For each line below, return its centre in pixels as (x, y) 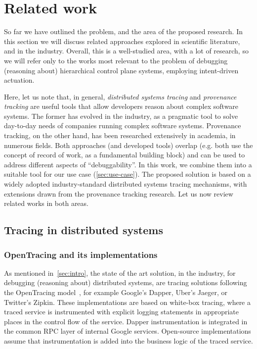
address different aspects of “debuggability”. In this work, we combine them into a (128, 164)
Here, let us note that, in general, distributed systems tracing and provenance (120, 96)
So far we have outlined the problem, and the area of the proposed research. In (123, 31)
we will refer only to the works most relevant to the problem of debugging (116, 60)
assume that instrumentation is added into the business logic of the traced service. (128, 340)
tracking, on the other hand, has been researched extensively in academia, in (120, 135)
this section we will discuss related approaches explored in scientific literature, (122, 41)
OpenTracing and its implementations (81, 254)
